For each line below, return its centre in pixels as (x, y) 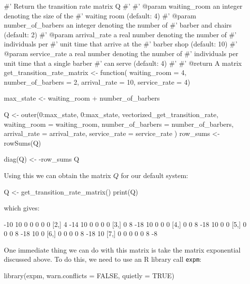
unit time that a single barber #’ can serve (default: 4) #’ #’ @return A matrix (123, 63)
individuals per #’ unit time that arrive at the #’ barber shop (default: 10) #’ (121, 44)
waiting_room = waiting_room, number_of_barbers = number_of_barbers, (119, 124)
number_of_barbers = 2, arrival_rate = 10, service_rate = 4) (97, 82)
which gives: (22, 208)
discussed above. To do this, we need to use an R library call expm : (103, 259)
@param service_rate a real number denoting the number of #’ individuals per (121, 53)
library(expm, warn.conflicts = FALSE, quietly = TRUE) (89, 276)
